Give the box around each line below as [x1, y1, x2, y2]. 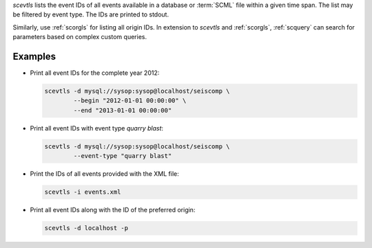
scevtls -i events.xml [44, 188, 121, 196]
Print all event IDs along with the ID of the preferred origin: [30, 206, 196, 214]
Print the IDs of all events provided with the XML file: [30, 170, 179, 178]
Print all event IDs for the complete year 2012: [30, 69, 160, 77]
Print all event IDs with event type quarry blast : [30, 124, 164, 132]
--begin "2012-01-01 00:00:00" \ [73, 97, 187, 104]
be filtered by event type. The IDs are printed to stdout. [12, 10, 169, 19]
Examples [12, 50, 56, 62]
